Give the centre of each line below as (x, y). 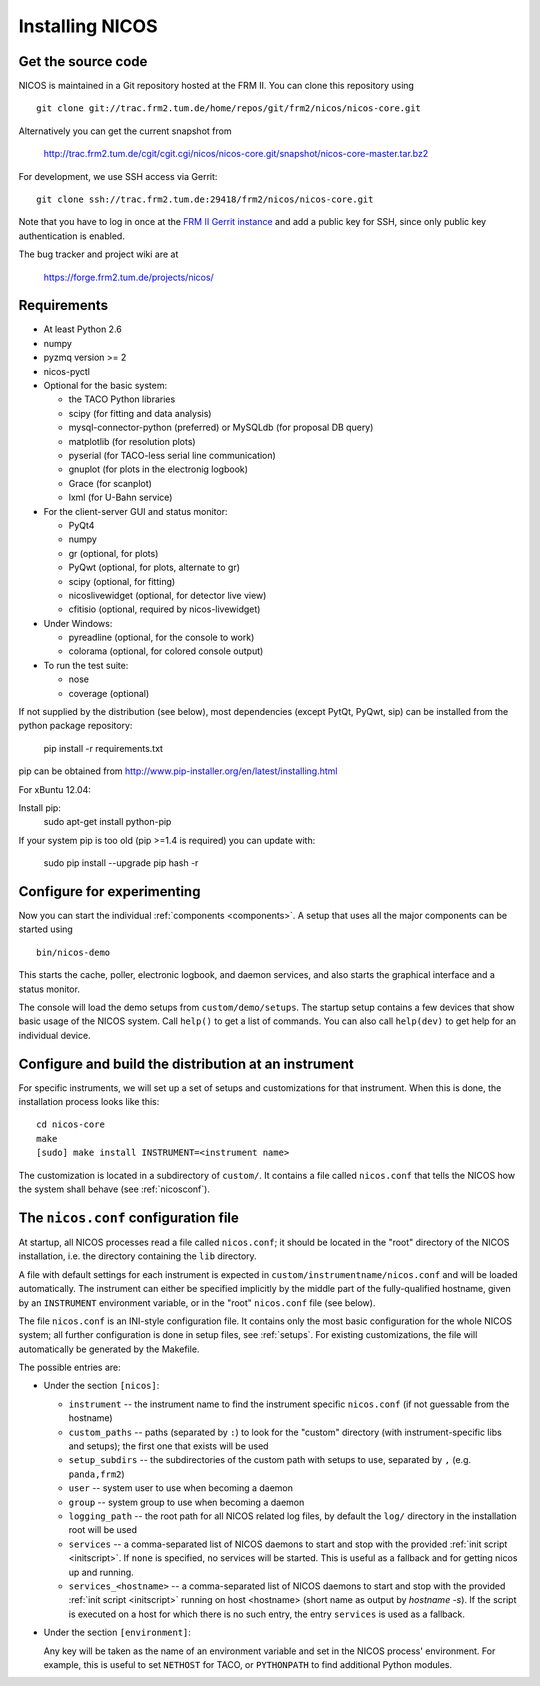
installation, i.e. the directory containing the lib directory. (137, 1256)
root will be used (102, 1530)
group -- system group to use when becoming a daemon (186, 1502)
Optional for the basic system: (105, 386)
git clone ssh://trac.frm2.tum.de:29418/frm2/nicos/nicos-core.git (205, 199)
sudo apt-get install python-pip (107, 822)
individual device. (54, 1035)
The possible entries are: (70, 1367)
